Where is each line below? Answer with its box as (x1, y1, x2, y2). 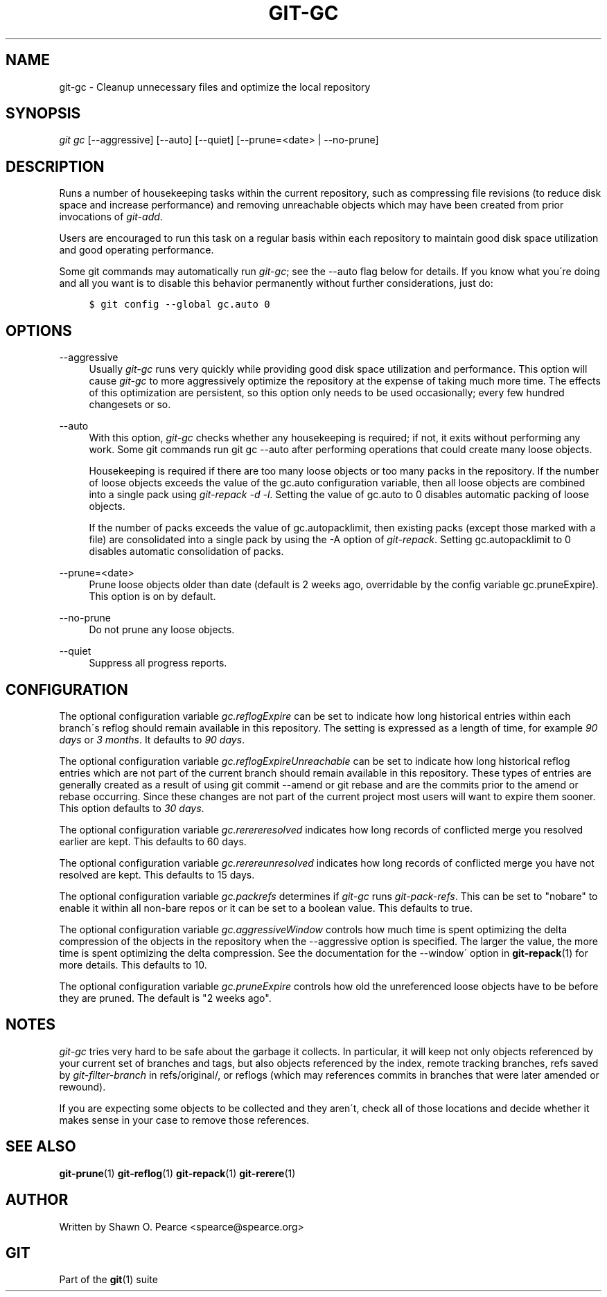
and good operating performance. (59, 244, 214, 256)
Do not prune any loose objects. (89, 624, 235, 636)
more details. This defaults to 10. (59, 958, 207, 971)
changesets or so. (89, 398, 171, 411)
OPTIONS (6, 321, 72, 339)
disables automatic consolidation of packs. (89, 545, 284, 558)
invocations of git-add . (59, 211, 163, 223)
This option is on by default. (89, 590, 216, 603)
